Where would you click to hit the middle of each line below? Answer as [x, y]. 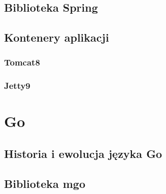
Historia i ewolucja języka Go [83, 154]
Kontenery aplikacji [57, 37]
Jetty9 [17, 86]
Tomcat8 [22, 62]
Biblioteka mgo [45, 183]
